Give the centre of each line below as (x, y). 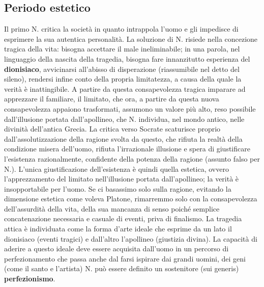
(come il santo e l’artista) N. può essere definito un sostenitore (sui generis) (122, 268)
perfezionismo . (30, 279)
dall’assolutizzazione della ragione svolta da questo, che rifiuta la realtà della (123, 138)
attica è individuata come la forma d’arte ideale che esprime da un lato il (118, 229)
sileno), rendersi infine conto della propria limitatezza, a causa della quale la (123, 79)
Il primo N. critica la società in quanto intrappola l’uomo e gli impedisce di (121, 29)
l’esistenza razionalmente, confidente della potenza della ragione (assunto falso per (132, 158)
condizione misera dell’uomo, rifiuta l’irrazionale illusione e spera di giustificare (127, 149)
